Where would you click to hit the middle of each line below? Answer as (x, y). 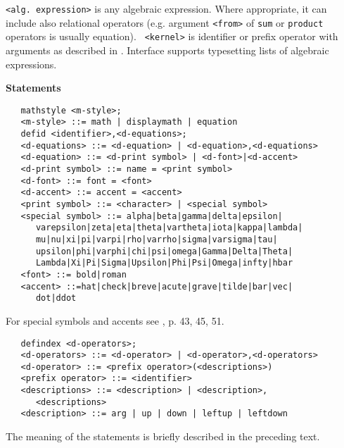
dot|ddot (56, 298)
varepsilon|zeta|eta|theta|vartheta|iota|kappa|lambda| (169, 228)
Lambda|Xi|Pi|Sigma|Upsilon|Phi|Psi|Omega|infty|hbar (164, 263)
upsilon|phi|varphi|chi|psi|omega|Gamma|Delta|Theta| (164, 251)
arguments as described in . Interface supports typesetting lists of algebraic (167, 50)
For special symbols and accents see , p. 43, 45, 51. (115, 320)
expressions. (31, 64)
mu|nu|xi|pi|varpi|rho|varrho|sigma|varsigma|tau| (157, 239)
